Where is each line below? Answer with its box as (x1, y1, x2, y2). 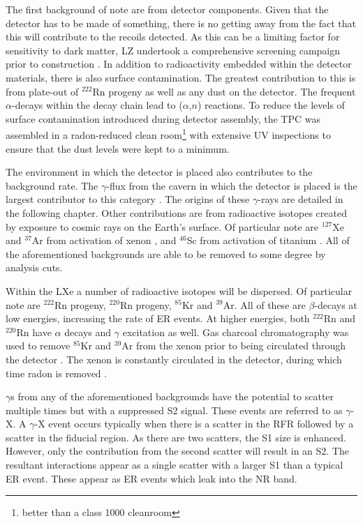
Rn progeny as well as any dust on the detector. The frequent (92, 84, 356, 98)
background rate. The (6, 178, 98, 192)
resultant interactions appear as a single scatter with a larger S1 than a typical (6, 457, 343, 472)
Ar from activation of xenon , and (31, 233, 177, 248)
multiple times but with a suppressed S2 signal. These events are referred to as (6, 402, 343, 417)
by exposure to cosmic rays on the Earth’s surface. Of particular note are (6, 219, 319, 234)
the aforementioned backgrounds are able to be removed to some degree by (6, 246, 326, 261)
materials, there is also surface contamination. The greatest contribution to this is (6, 70, 356, 84)
